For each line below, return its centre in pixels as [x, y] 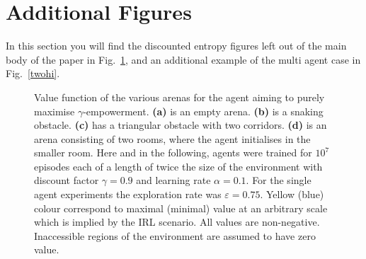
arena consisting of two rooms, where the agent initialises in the [172, 138]
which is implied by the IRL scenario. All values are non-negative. [177, 222]
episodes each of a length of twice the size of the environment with [178, 166]
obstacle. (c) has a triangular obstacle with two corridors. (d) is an [181, 125]
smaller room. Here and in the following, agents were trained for [173, 152]
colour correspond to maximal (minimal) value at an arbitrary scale [181, 208]
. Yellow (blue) [292, 194]
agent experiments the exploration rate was [128, 194]
